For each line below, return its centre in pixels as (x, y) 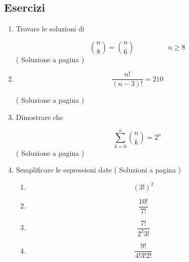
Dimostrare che (39, 117)
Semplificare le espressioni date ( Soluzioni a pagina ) (99, 170)
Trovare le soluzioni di (50, 29)
